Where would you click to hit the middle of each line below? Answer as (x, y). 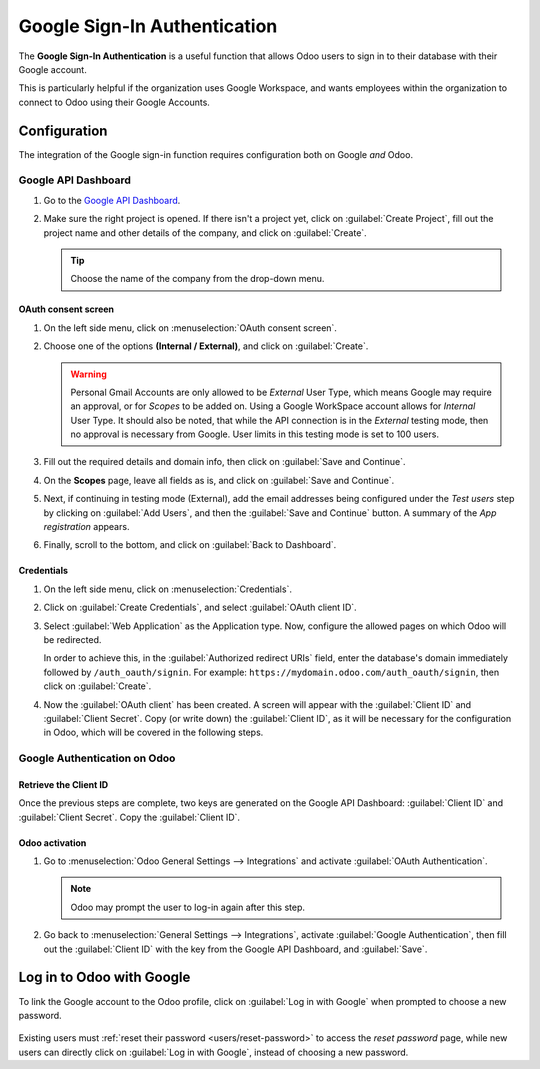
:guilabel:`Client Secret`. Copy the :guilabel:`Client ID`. (129, 817)
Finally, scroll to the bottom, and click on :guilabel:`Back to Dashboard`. (190, 545)
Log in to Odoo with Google (104, 977)
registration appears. (86, 527)
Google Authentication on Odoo (97, 758)
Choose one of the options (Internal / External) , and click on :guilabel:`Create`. (206, 346)
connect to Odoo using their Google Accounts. (114, 102)
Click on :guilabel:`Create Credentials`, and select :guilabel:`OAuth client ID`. (200, 607)
